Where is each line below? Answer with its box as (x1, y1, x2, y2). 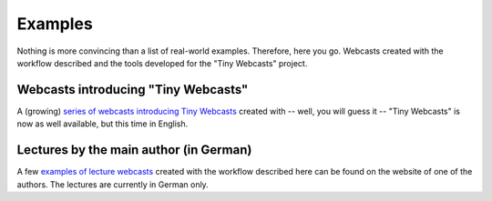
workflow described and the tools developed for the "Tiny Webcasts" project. (16, 57, 308, 68)
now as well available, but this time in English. (16, 118, 189, 129)
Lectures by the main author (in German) (16, 142, 252, 158)
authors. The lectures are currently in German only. (16, 178, 209, 190)
